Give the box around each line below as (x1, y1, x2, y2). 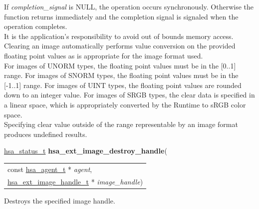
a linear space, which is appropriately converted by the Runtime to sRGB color (4, 99, 246, 109)
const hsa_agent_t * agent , (7, 163, 92, 174)
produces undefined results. (4, 128, 87, 139)
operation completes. (4, 21, 67, 31)
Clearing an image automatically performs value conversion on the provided (4, 40, 236, 51)
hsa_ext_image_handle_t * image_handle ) (7, 176, 143, 186)
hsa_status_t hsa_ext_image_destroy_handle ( (4, 145, 167, 156)
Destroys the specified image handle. (4, 195, 115, 205)
